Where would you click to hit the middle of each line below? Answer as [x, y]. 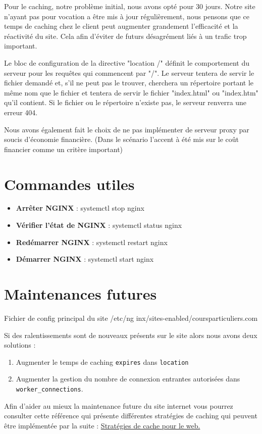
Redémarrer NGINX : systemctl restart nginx [92, 242]
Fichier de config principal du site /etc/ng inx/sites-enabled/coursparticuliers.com [131, 318]
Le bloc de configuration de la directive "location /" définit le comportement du [127, 62]
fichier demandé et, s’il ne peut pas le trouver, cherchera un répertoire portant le [129, 83]
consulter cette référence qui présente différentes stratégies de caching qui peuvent [131, 416]
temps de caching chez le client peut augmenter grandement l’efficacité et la [121, 26]
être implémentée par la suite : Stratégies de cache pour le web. [102, 425]
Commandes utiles [69, 184]
